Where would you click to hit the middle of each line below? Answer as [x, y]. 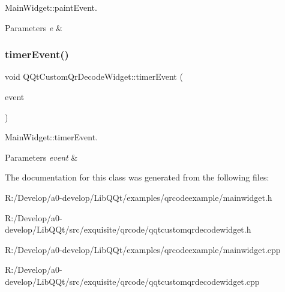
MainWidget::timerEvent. [52, 137]
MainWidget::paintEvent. [51, 7]
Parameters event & [41, 157]
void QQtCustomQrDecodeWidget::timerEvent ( [94, 76]
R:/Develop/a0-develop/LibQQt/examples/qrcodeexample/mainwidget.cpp [143, 249]
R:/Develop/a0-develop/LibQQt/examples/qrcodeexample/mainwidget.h [139, 197]
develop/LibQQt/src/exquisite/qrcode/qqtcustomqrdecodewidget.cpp [132, 281]
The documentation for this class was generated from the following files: [137, 177]
